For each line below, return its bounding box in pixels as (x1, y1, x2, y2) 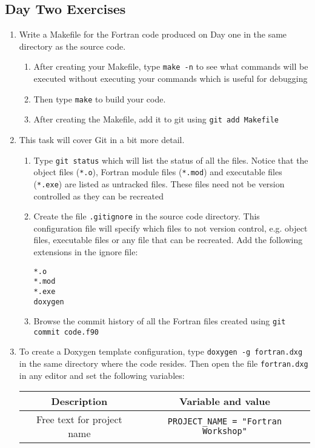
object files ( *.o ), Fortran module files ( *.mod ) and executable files (33, 165, 282, 178)
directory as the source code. (19, 39, 126, 52)
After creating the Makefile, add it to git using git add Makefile (33, 113, 279, 125)
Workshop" (202, 426, 247, 436)
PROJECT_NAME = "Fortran (167, 416, 282, 427)
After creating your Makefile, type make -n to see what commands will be (33, 60, 308, 73)
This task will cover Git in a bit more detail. (19, 133, 185, 145)
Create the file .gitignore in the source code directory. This (33, 210, 260, 222)
